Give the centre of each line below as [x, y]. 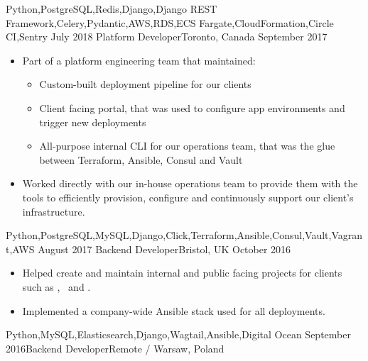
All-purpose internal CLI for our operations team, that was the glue [187, 146]
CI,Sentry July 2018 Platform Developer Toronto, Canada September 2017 [167, 37]
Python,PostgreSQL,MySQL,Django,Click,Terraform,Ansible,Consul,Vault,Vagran [184, 235]
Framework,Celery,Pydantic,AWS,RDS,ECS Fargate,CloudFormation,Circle [170, 22]
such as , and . [56, 286]
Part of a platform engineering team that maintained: [139, 60]
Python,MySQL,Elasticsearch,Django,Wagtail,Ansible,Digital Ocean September [178, 334]
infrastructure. [54, 211]
